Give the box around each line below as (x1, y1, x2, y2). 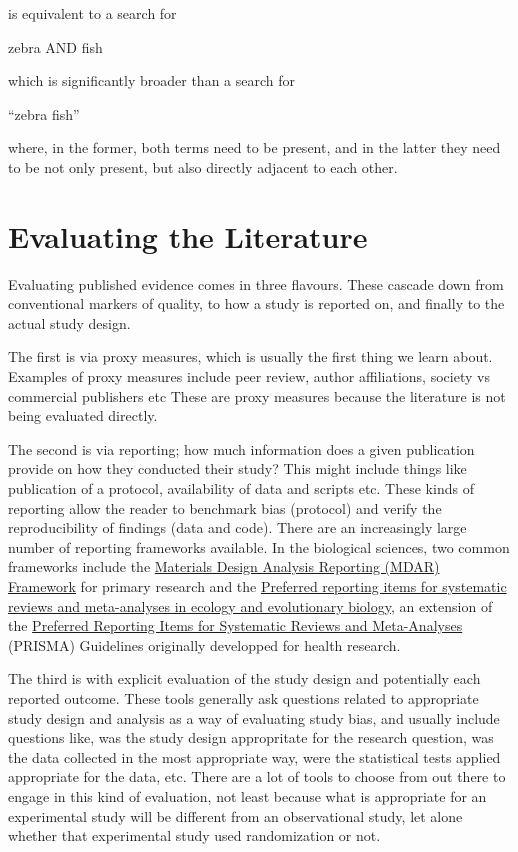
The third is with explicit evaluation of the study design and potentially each (8, 668, 481, 689)
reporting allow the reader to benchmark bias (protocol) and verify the (8, 497, 442, 518)
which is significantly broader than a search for (8, 70, 296, 91)
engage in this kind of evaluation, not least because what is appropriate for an (8, 785, 487, 806)
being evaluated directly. (8, 405, 158, 426)
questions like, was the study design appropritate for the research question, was (8, 727, 494, 748)
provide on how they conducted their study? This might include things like (8, 458, 467, 479)
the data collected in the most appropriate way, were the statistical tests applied (8, 746, 501, 767)
